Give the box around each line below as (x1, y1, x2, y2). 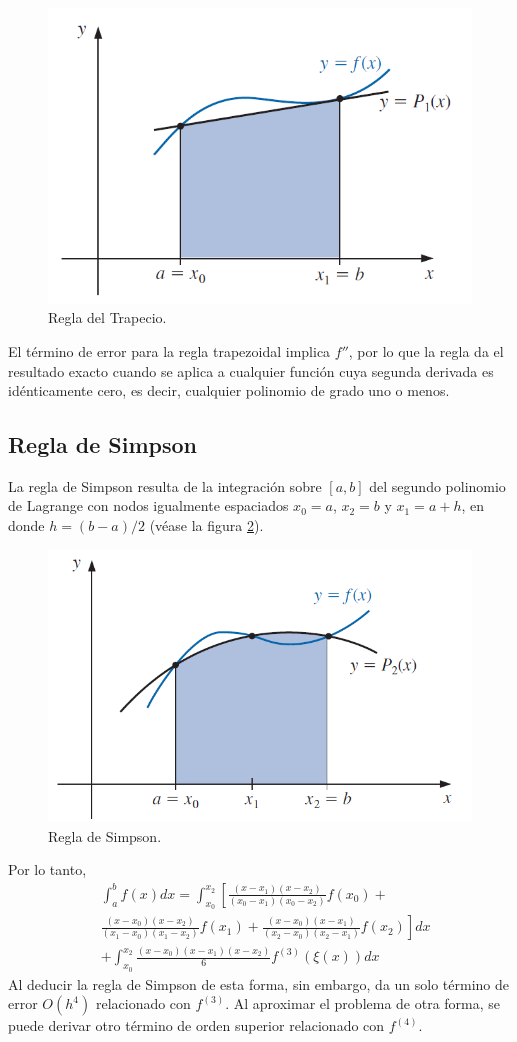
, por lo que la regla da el (348, 340, 504, 361)
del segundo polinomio (369, 475, 506, 496)
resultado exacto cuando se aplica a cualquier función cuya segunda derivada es (8, 360, 494, 381)
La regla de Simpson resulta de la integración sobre (8, 475, 322, 496)
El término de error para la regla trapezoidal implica (8, 340, 331, 361)
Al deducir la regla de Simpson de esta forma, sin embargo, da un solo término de (8, 973, 509, 994)
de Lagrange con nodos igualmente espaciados (8, 495, 289, 516)
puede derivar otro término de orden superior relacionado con (8, 1015, 385, 1036)
